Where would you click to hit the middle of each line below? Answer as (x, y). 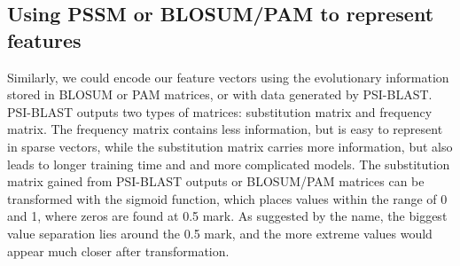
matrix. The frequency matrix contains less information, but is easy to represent (225, 129)
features (44, 39)
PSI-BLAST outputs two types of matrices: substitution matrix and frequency (220, 111)
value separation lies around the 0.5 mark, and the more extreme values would (220, 233)
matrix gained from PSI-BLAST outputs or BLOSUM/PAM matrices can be (216, 181)
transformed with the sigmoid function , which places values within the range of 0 (227, 198)
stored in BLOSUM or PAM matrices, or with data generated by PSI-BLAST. (220, 94)
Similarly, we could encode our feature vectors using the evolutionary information (228, 77)
